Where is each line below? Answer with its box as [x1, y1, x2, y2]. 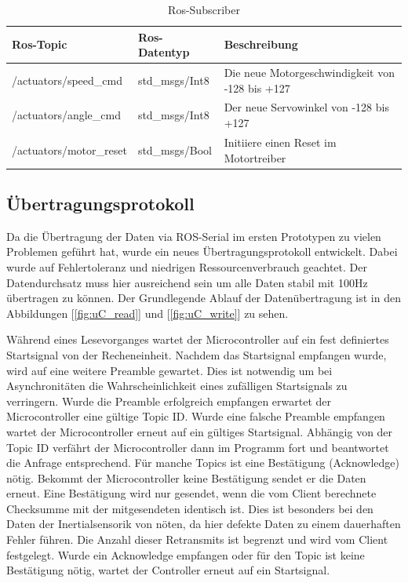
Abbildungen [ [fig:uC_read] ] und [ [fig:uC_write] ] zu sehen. [6, 304, 289, 321]
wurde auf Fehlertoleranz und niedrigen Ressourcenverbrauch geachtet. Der [6, 258, 367, 275]
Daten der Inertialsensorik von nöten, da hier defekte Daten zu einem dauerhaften [6, 516, 401, 532]
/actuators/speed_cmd [12, 71, 122, 88]
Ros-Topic [12, 36, 67, 53]
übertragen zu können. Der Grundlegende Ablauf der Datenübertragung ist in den [6, 290, 401, 306]
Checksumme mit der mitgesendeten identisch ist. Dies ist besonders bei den [6, 500, 373, 516]
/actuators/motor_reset [12, 141, 127, 158]
